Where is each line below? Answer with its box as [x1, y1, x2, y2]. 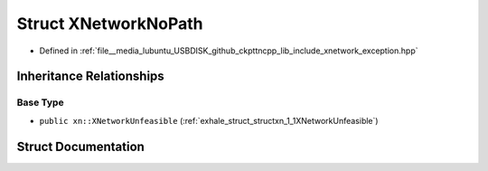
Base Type [16, 96, 64, 109]
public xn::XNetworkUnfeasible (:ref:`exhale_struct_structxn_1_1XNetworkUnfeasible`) [39, 115, 379, 126]
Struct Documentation [16, 138, 145, 154]
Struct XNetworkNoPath [16, 14, 203, 33]
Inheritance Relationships [16, 69, 164, 84]
